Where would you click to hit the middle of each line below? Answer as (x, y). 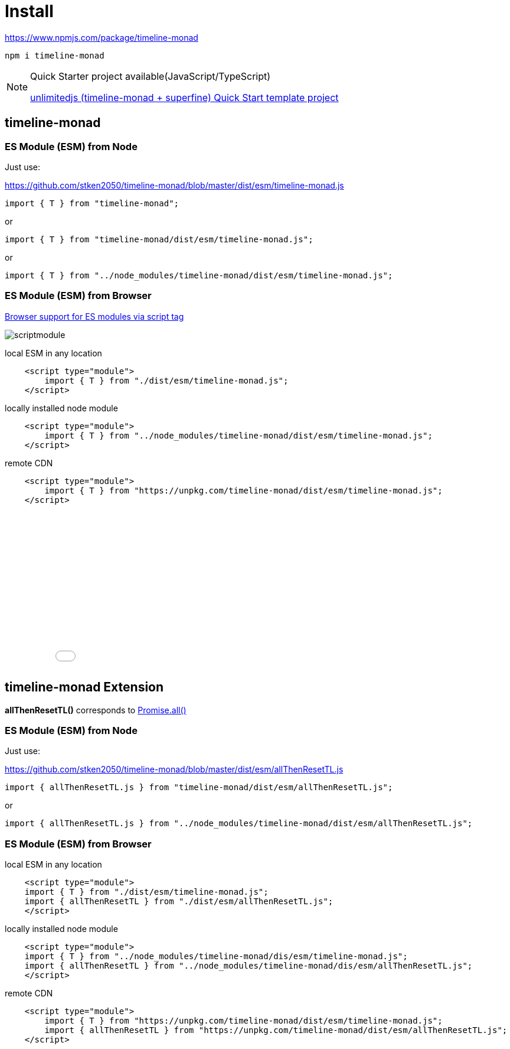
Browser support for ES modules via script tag (94, 316)
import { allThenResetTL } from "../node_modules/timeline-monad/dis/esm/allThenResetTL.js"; (249, 966)
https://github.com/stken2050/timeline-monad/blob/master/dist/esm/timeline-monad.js (174, 185)
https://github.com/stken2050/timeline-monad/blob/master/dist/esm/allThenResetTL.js (174, 769)
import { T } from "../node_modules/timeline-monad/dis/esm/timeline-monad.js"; (216, 957)
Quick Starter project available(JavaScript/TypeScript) (151, 76)
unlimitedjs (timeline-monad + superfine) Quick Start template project (184, 97)
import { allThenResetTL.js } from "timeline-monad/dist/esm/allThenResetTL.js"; (199, 787)
